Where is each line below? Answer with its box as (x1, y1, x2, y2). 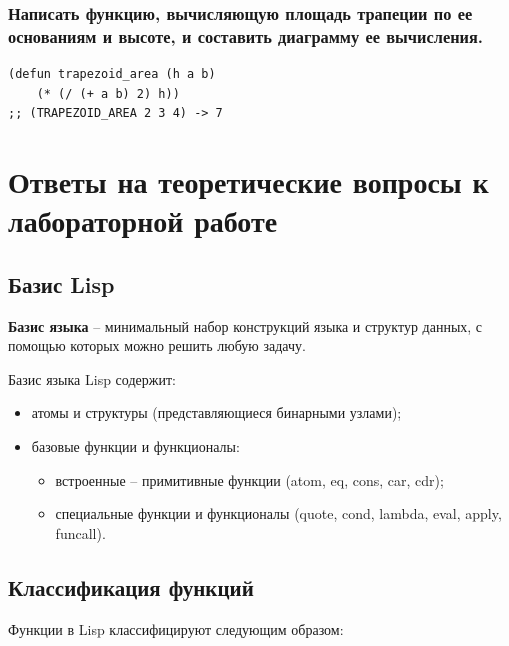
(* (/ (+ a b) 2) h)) (36, 86, 180, 101)
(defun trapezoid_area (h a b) (8, 67, 216, 82)
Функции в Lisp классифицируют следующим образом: (8, 618, 344, 639)
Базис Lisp (8, 268, 115, 299)
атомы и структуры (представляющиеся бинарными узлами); (31, 402, 402, 423)
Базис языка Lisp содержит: (8, 368, 176, 389)
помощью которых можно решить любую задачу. (8, 335, 306, 356)
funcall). (55, 522, 106, 543)
